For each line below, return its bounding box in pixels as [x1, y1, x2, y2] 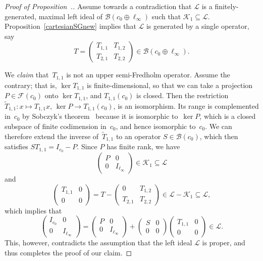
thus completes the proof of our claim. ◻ [5, 247, 132, 257]
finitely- [215, 1, 239, 11]
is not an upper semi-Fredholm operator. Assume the [66, 69, 230, 80]
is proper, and [202, 237, 245, 248]
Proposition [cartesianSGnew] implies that [5, 21, 136, 31]
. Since [77, 141, 97, 152]
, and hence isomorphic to [116, 121, 196, 131]
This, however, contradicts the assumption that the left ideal [5, 237, 192, 248]
